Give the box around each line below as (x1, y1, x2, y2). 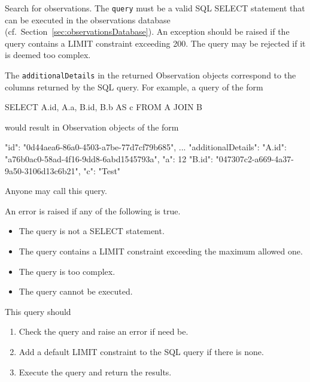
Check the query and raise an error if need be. (19, 325, 189, 338)
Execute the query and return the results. (19, 365, 172, 378)
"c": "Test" (83, 164, 121, 177)
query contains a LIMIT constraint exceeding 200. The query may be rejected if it (5, 37, 306, 49)
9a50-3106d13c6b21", (5, 164, 81, 177)
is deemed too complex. (5, 48, 91, 61)
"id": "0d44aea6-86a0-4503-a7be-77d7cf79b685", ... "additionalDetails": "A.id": (5, 141, 287, 153)
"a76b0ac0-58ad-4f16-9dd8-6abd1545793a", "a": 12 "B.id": (5, 153, 213, 165)
